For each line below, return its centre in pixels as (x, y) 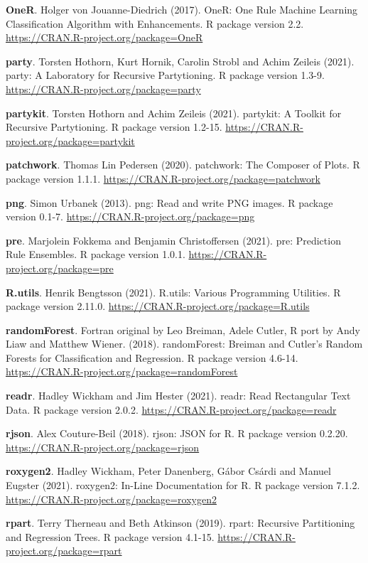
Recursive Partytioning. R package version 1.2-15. (114, 127)
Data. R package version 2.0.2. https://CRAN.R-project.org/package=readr (171, 409)
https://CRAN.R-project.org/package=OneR (104, 37)
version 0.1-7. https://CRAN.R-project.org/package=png (130, 216)
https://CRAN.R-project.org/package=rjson (103, 447)
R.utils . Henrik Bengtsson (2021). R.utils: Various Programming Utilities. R (173, 292)
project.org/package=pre (60, 268)
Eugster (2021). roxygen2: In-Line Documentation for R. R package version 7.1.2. (183, 485)
